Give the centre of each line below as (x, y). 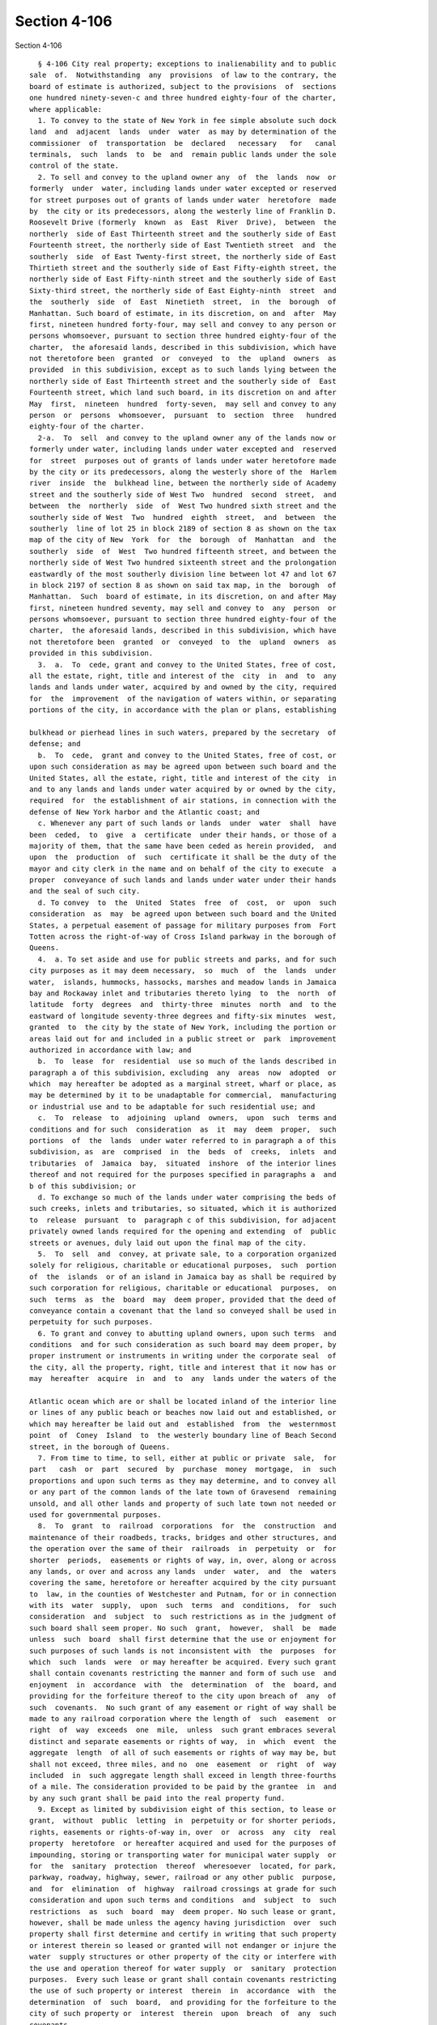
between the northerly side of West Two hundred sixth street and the (183, 506)
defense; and (55, 744)
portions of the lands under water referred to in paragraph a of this (183, 1141)
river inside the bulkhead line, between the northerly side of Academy (183, 483)
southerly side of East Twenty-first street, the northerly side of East (183, 256)
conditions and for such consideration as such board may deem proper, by (183, 1345)
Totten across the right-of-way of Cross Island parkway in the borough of (183, 937)
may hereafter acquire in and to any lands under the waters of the (183, 1379)
